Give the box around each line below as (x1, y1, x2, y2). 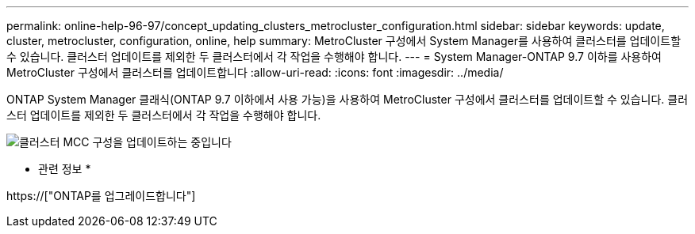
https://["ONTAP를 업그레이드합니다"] (6, 189, 196, 202)
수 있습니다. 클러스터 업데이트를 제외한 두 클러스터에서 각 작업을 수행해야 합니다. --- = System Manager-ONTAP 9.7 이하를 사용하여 (6, 50, 662, 63)
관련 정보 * (38, 162, 91, 175)
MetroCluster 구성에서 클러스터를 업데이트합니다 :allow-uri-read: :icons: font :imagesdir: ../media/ (6, 66, 504, 79)
